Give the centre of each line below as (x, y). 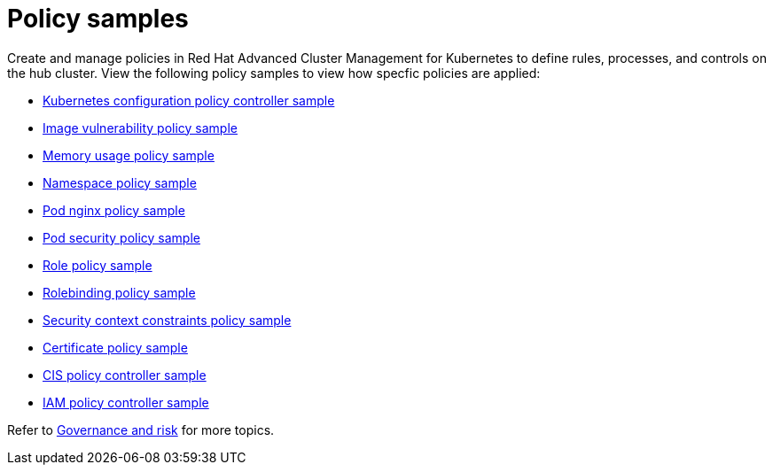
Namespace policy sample (120, 182)
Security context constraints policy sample (167, 320)
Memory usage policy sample (129, 155)
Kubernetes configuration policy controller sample (189, 100)
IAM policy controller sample (126, 402)
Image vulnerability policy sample (140, 128)
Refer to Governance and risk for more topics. (141, 429)
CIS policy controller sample (125, 375)
